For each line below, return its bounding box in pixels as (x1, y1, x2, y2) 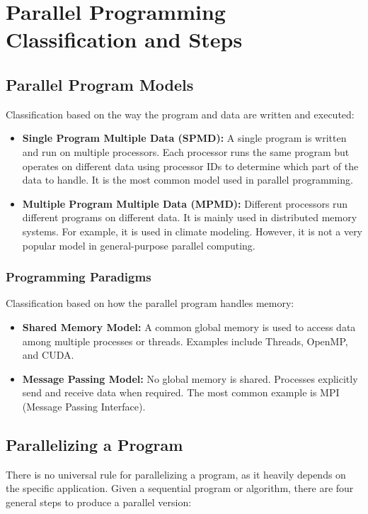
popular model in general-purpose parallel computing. (22, 238, 255, 252)
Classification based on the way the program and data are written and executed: (6, 106, 355, 121)
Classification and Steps (6, 25, 243, 54)
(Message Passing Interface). (22, 398, 146, 413)
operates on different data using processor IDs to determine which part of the (22, 158, 359, 173)
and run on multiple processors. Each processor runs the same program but (22, 144, 350, 159)
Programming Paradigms (6, 268, 151, 286)
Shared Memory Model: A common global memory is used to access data (22, 319, 356, 334)
